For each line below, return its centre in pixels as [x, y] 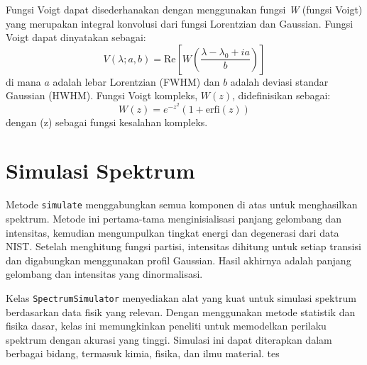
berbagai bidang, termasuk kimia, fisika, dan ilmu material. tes [143, 353]
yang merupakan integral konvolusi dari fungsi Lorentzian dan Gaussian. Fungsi [180, 23]
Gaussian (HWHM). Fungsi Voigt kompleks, [102, 95]
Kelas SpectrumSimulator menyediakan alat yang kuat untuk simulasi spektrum [181, 297]
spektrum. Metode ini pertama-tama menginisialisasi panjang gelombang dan [174, 218]
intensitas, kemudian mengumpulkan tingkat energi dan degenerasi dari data [172, 232]
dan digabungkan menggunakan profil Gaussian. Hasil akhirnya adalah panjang [179, 260]
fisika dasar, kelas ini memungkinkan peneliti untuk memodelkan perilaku [166, 326]
